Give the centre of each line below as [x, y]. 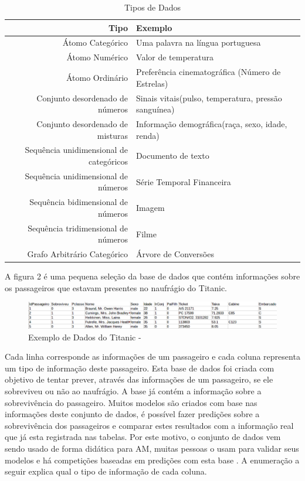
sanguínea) [155, 109]
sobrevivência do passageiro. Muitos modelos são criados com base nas [131, 402]
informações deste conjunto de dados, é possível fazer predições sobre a [132, 414]
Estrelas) [152, 83]
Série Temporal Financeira [184, 181]
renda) [148, 135]
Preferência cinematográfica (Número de [209, 72]
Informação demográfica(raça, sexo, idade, [212, 124]
